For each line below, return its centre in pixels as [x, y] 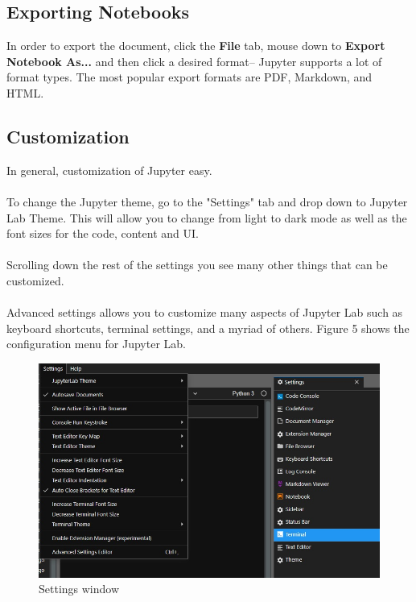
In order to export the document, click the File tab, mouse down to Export [196, 46]
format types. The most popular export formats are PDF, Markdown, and [189, 77]
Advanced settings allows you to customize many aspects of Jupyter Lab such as [205, 312]
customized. [35, 280]
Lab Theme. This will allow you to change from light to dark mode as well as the [207, 217]
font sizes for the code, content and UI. [103, 233]
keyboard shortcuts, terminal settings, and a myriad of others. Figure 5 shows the [208, 328]
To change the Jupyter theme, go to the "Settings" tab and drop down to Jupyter [207, 201]
